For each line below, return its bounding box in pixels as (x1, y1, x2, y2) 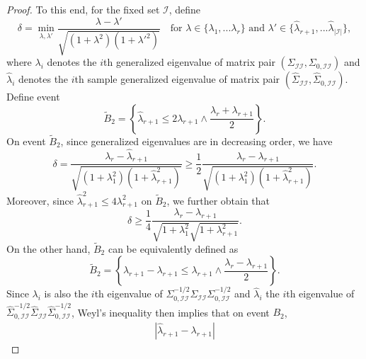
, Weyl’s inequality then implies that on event (71, 304, 270, 319)
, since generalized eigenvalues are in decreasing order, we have (60, 133, 333, 148)
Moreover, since (6, 193, 74, 207)
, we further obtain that (166, 193, 270, 207)
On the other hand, (6, 241, 91, 256)
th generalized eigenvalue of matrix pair (103, 55, 275, 69)
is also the (44, 286, 88, 301)
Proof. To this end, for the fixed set (6, 2, 160, 16)
